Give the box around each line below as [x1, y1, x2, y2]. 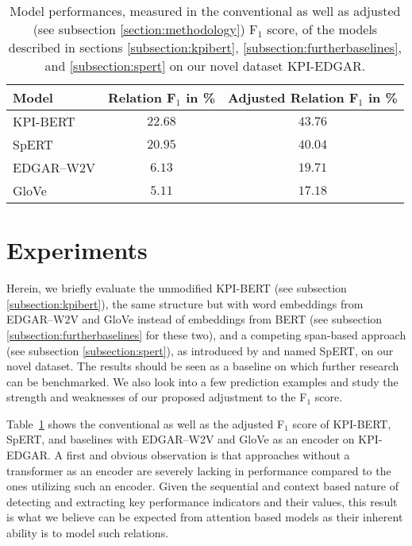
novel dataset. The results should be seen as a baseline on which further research [6, 358, 399, 374]
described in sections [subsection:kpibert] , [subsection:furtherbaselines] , [8, 38, 402, 56]
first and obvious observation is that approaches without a [66, 447, 350, 463]
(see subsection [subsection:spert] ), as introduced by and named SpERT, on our [6, 342, 394, 358]
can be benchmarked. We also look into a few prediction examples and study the [6, 373, 399, 389]
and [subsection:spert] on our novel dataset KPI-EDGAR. [44, 56, 366, 75]
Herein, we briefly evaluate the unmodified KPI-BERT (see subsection [6, 280, 347, 296]
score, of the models [267, 20, 378, 38]
